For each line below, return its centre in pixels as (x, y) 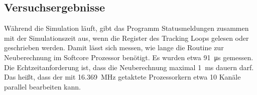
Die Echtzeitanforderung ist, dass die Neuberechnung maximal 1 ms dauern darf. (129, 67)
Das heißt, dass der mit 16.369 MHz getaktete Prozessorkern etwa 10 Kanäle (122, 77)
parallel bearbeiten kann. (42, 86)
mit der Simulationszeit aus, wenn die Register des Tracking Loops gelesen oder (126, 38)
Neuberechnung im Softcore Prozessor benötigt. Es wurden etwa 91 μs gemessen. (129, 57)
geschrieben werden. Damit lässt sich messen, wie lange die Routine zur (114, 47)
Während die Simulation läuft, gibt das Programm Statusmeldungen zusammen (126, 28)
